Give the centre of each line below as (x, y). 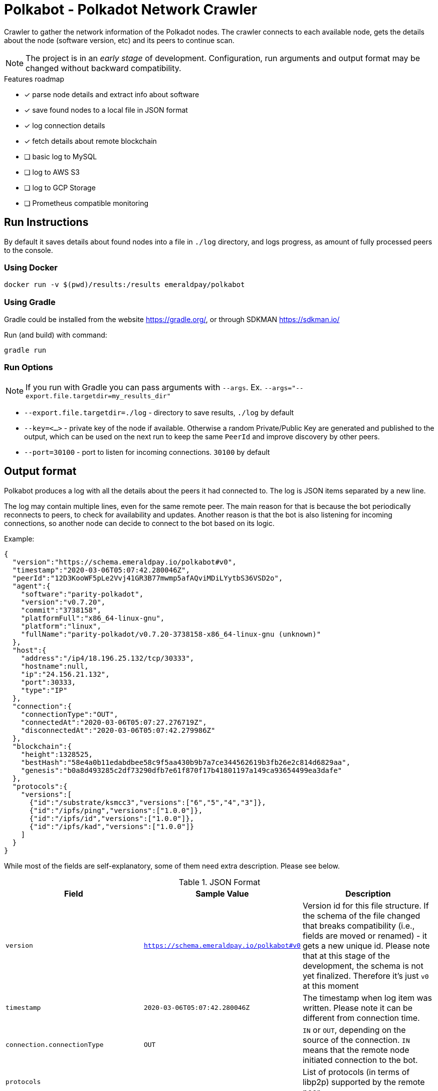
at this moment (331, 986)
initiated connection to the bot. (360, 1060)
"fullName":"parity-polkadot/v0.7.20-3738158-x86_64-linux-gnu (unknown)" (171, 634)
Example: (19, 538)
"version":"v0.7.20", (63, 602)
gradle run (25, 350)
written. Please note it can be (358, 1008)
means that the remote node (356, 1050)
